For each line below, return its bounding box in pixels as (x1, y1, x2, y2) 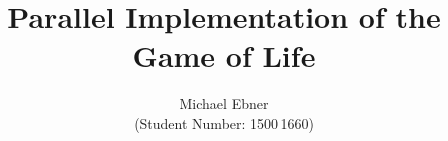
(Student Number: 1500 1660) (134, 112, 314, 133)
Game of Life (132, 35, 316, 76)
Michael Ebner (179, 93, 269, 114)
